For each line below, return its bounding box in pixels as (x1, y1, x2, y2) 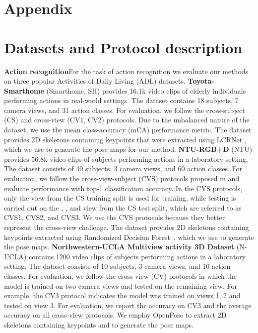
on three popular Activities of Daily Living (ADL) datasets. (4, 76, 186, 86)
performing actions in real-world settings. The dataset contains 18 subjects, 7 (4, 95, 239, 106)
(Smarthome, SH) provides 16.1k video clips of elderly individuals (46, 85, 246, 96)
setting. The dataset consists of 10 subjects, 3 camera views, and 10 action (4, 261, 231, 271)
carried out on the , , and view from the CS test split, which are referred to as (4, 202, 242, 213)
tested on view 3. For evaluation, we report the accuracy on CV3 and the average (4, 300, 252, 310)
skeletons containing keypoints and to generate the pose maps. (4, 319, 193, 330)
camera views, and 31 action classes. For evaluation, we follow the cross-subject (4, 105, 245, 115)
